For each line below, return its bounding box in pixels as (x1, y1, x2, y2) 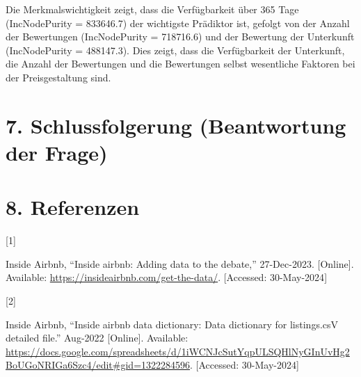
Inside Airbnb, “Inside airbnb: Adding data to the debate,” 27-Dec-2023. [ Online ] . (6, 256, 354, 271)
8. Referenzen (6, 193, 140, 221)
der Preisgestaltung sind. (6, 70, 111, 84)
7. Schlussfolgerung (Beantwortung (6, 111, 346, 139)
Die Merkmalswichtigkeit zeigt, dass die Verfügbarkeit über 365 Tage (6, 2, 299, 16)
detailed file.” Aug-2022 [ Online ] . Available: (6, 330, 188, 345)
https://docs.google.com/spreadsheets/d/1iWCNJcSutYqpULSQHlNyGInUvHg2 (6, 344, 350, 358)
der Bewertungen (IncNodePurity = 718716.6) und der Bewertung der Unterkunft (6, 29, 355, 44)
